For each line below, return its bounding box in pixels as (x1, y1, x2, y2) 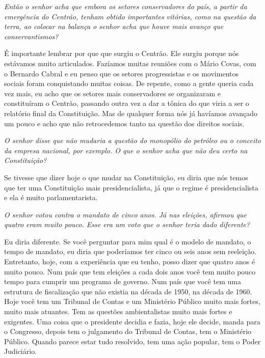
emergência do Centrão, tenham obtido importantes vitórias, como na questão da (4, 11, 256, 21)
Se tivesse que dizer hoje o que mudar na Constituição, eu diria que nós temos (4, 172, 248, 182)
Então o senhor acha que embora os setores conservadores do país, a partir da (4, 1, 247, 11)
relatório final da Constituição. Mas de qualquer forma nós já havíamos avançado (4, 107, 258, 118)
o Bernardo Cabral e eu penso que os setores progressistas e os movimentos (4, 68, 238, 78)
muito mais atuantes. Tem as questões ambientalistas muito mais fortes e (4, 306, 232, 317)
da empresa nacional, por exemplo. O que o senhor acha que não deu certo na (4, 145, 248, 155)
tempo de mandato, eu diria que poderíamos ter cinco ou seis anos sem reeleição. (4, 246, 257, 257)
